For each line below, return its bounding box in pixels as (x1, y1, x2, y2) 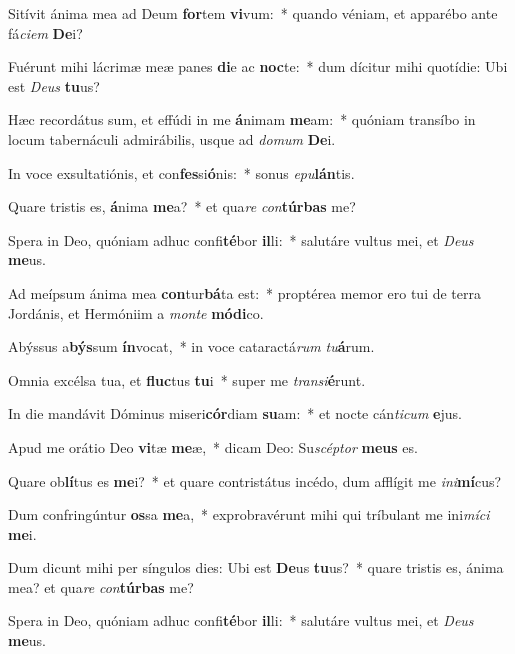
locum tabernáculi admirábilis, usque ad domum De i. (8, 128, 336, 149)
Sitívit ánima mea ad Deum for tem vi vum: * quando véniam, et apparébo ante (8, 3, 498, 23)
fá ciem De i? (8, 22, 83, 43)
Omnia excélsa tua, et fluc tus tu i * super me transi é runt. (8, 369, 366, 390)
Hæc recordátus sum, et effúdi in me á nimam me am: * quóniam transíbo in (8, 109, 476, 130)
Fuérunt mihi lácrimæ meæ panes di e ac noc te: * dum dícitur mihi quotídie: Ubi (8, 56, 508, 77)
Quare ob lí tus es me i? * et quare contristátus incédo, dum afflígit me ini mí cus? (8, 470, 502, 491)
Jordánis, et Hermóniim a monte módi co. (8, 302, 264, 323)
